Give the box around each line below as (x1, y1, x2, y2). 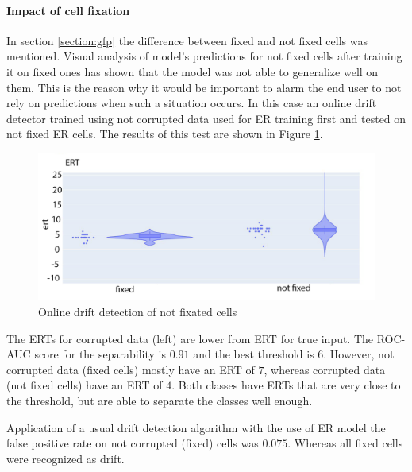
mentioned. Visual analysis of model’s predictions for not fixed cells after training (6, 48, 402, 64)
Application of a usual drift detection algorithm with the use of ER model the (6, 419, 386, 435)
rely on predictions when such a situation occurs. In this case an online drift (6, 95, 377, 111)
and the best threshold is (193, 346, 314, 362)
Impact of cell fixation (6, 2, 130, 18)
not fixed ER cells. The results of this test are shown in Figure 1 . (6, 126, 323, 142)
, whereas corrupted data (264, 361, 386, 377)
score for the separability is (34, 346, 166, 362)
